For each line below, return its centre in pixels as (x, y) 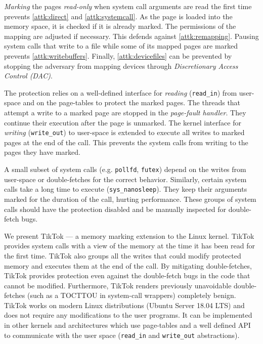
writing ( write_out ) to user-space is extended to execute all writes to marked (124, 132)
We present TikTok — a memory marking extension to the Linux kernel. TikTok (129, 235)
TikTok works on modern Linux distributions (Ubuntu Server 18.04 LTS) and (124, 305)
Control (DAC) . (28, 76)
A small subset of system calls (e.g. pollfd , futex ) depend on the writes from (125, 169)
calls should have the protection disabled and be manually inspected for (115, 209)
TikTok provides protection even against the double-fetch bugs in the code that (127, 275)
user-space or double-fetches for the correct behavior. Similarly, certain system (125, 179)
